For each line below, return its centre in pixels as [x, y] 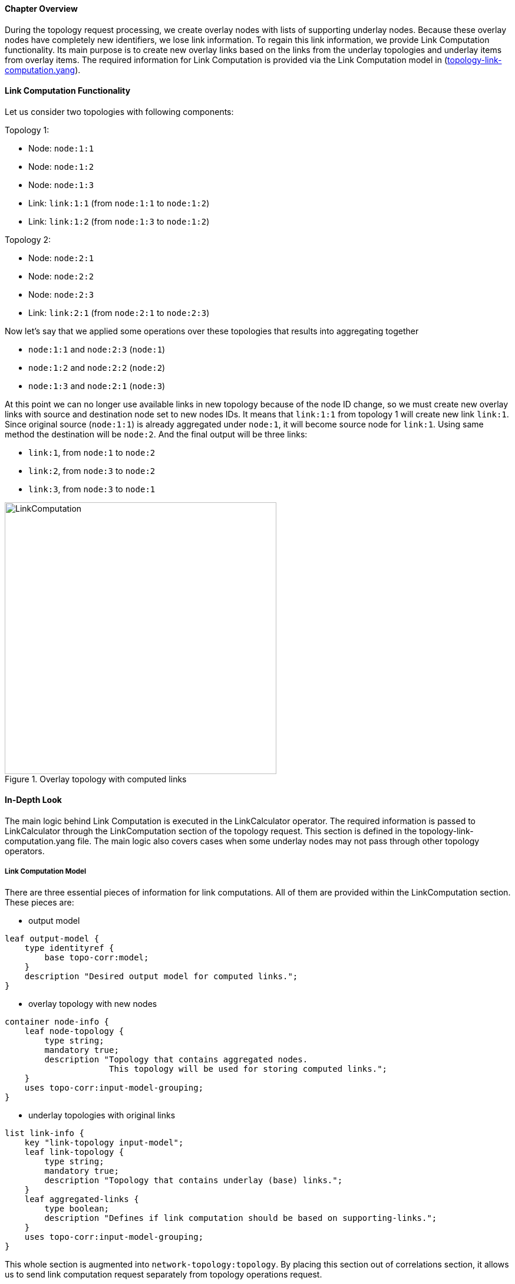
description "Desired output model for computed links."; [161, 976]
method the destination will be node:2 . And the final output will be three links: [156, 434]
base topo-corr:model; [97, 957]
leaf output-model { [52, 938]
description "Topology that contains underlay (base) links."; [194, 1180]
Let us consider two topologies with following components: [119, 111]
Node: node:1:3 [61, 185]
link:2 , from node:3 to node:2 [92, 470]
